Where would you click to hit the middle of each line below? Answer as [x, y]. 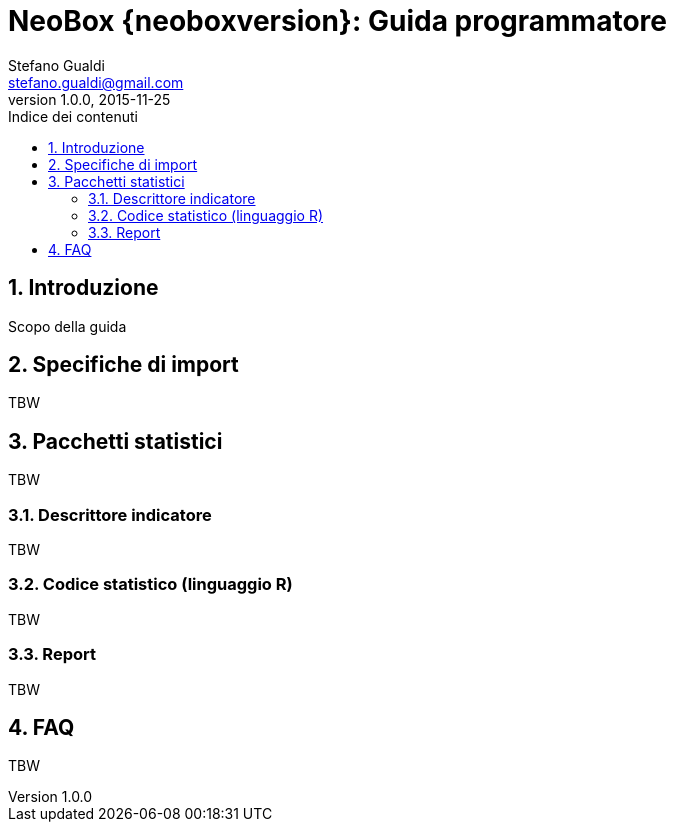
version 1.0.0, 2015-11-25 [89, 99]
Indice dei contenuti [73, 116]
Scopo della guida [67, 326]
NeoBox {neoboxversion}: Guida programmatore [337, 21]
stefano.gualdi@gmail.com [96, 82]
